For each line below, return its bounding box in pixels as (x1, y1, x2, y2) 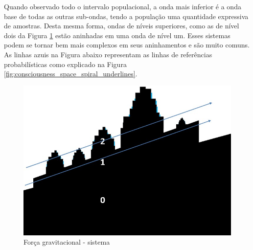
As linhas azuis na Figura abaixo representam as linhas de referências (4, 49, 212, 59)
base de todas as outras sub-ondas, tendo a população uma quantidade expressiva (4, 11, 249, 21)
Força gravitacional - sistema (23, 237, 110, 247)
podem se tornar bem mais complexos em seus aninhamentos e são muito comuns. (4, 40, 250, 50)
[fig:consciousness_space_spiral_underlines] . (4, 68, 138, 79)
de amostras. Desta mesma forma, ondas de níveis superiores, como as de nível (4, 21, 239, 31)
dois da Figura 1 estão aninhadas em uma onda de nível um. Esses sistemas (4, 30, 230, 40)
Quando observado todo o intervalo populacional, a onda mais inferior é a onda (4, 1, 241, 11)
